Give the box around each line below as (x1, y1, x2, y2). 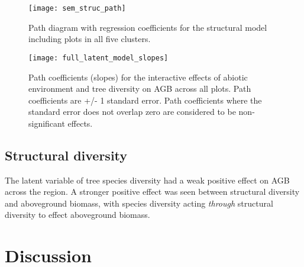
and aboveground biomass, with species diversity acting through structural (5, 197, 273, 209)
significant (28, 117, 65, 129)
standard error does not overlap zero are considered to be (28, 105, 236, 118)
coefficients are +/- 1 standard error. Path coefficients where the (28, 94, 262, 106)
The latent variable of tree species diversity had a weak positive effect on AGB (5, 173, 290, 186)
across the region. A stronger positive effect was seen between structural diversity (5, 185, 300, 198)
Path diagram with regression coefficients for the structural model (28, 21, 267, 33)
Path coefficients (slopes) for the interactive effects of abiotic (28, 70, 248, 83)
